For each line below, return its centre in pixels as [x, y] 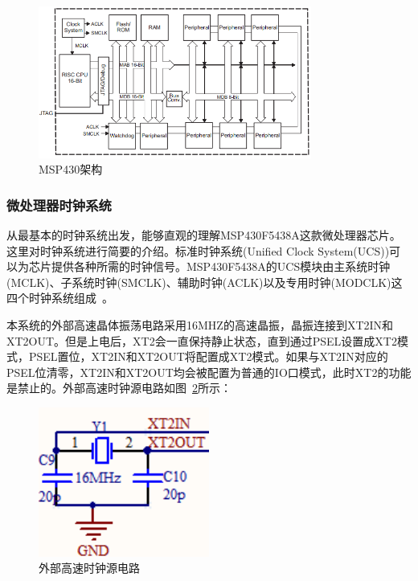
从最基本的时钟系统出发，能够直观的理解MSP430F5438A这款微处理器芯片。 [204, 235]
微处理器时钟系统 [59, 205]
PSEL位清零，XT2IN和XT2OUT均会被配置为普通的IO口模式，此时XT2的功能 [209, 372]
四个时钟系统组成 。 [60, 298]
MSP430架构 [71, 169]
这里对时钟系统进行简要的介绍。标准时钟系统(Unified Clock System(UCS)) [198, 250]
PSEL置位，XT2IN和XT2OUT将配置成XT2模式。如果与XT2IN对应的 [208, 356]
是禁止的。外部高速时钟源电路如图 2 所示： [119, 388]
